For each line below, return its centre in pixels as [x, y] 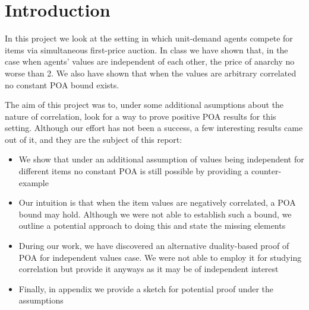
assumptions [41, 300]
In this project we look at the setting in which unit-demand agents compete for [149, 38]
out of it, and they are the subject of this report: [94, 139]
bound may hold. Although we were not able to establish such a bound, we [155, 214]
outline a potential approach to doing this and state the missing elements [152, 226]
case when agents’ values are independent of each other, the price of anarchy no [150, 61]
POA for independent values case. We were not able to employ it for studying [160, 257]
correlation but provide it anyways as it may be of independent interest [149, 269]
